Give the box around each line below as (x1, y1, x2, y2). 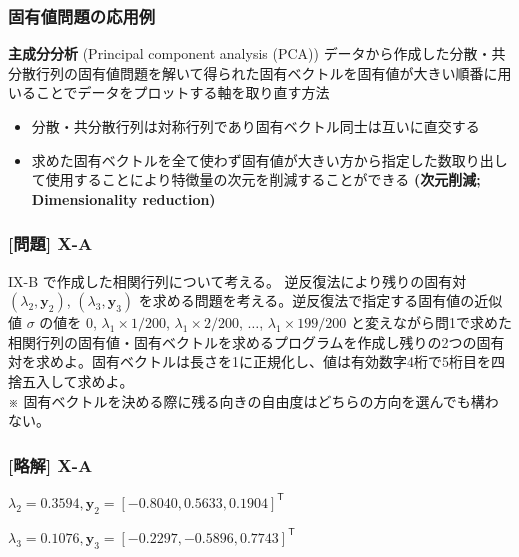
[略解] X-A (8, 452, 93, 477)
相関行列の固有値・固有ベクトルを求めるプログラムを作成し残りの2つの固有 (8, 331, 505, 352)
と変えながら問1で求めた (350, 312, 512, 333)
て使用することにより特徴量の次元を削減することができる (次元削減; (31, 169, 481, 190)
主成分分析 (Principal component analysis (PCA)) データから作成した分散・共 (8, 43, 506, 64)
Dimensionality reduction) (31, 188, 216, 209)
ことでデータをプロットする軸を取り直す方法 (35, 82, 330, 103)
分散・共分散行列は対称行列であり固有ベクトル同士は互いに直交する (31, 116, 480, 136)
